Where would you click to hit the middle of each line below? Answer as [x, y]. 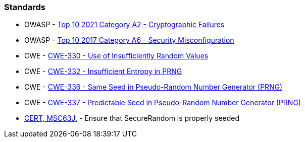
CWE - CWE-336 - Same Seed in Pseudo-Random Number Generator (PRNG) [154, 87]
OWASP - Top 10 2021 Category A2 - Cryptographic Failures [124, 25]
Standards [25, 7]
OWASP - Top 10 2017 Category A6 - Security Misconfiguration [129, 40]
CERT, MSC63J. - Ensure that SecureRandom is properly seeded [132, 118]
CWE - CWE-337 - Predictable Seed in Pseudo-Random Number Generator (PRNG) [163, 103]
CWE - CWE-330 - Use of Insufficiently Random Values [116, 56]
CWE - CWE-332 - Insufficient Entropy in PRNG [103, 72]
